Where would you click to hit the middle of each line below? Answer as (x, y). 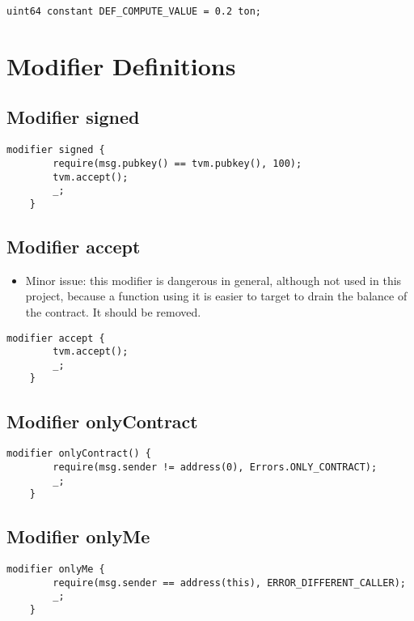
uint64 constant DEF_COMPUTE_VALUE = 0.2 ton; (134, 11)
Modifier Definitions (121, 65)
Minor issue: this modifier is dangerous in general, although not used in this (213, 280)
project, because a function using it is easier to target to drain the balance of (216, 296)
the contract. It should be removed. (113, 311)
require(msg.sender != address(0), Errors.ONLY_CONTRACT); (215, 467)
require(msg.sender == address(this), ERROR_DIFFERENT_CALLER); (229, 583)
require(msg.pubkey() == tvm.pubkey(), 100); (177, 163)
